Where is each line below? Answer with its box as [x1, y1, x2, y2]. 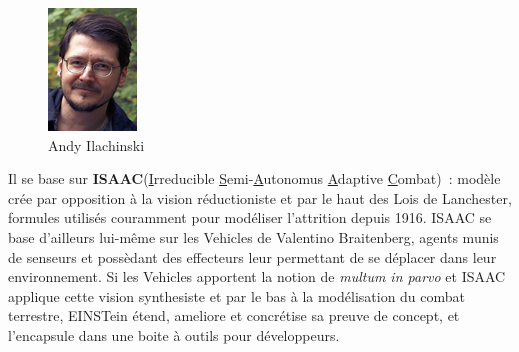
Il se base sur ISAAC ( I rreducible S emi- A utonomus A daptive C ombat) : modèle [8, 168, 501, 189]
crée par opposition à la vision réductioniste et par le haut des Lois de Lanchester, [8, 187, 512, 208]
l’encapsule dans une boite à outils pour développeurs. [8, 324, 340, 345]
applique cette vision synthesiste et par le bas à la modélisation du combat [8, 285, 466, 306]
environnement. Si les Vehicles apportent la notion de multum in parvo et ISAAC [8, 266, 506, 287]
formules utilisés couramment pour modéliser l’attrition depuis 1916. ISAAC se [8, 207, 492, 228]
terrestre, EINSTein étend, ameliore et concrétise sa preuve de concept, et [8, 305, 460, 326]
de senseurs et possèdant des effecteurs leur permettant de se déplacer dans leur [8, 246, 497, 267]
